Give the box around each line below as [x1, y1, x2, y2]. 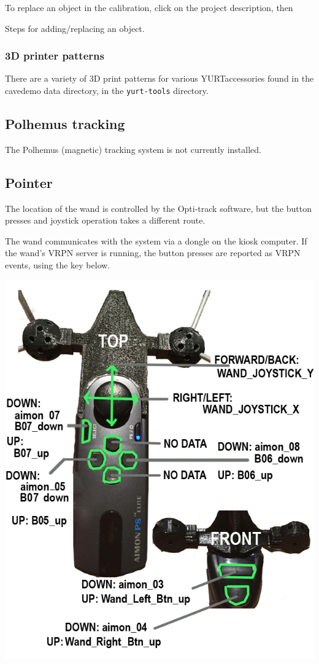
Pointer [5, 173, 53, 192]
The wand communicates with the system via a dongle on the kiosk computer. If [5, 234, 307, 247]
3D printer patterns [5, 48, 104, 63]
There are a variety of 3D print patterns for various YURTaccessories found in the [5, 72, 314, 85]
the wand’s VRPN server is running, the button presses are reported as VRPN [5, 246, 301, 259]
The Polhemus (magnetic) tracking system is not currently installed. [5, 143, 261, 155]
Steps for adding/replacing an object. [5, 21, 145, 34]
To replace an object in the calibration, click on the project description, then [5, 1, 293, 14]
